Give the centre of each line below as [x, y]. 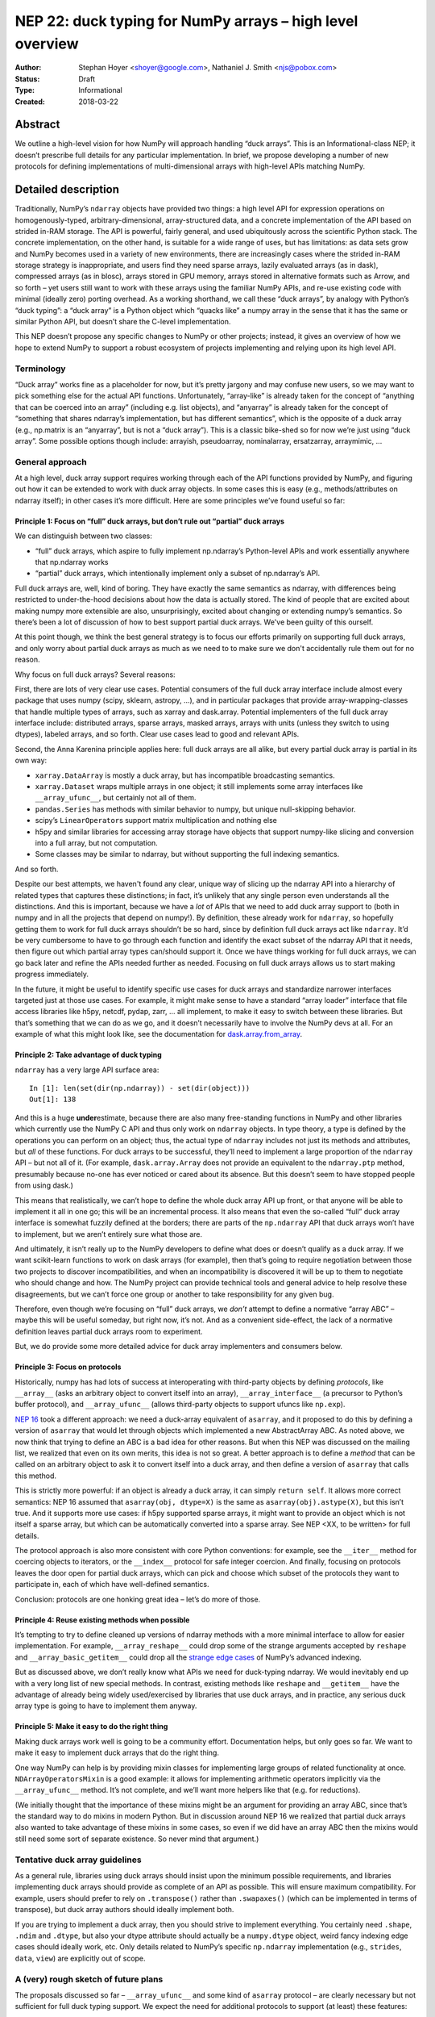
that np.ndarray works [72, 562]
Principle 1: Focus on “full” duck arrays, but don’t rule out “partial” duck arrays [150, 521]
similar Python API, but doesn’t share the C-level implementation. [123, 322]
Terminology [40, 369]
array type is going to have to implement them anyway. [106, 1706]
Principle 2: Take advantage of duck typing [89, 1055]
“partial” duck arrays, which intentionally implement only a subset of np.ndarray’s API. [178, 574]
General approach [51, 461]
